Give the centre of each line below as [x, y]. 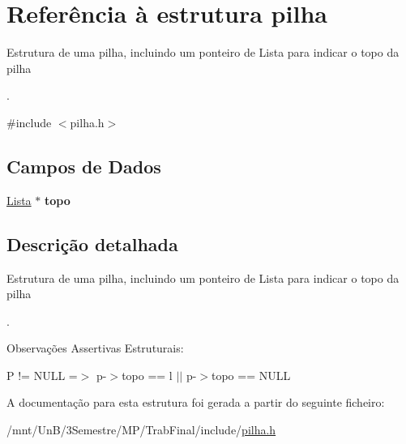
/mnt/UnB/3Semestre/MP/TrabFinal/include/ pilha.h [141, 430]
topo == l [147, 375]
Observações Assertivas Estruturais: [95, 348]
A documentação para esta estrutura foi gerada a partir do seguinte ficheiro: [196, 402]
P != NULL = [42, 375]
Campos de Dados [84, 166]
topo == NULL [251, 375]
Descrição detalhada [92, 243]
